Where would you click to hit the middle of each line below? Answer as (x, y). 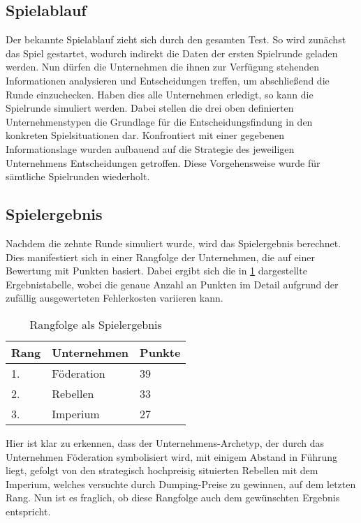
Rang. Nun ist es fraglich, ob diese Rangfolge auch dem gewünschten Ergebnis (173, 498)
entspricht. (28, 511)
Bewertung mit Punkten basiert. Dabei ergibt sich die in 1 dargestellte (156, 271)
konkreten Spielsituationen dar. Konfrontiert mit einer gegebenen (145, 135)
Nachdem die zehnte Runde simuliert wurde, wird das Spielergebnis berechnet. (174, 243)
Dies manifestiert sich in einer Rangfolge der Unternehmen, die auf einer (160, 257)
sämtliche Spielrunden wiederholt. (78, 176)
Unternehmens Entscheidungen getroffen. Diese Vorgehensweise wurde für (163, 162)
